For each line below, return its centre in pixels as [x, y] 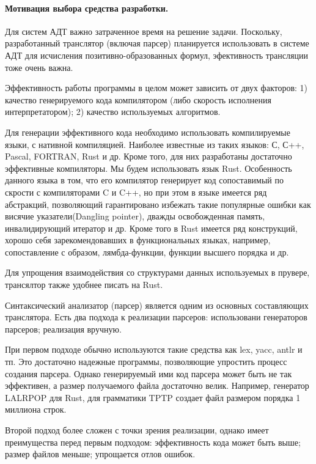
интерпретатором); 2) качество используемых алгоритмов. [113, 112]
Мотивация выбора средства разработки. [87, 8]
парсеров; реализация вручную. [63, 329]
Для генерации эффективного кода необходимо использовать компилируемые [148, 132]
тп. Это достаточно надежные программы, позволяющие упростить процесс [146, 362]
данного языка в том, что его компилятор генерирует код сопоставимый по [145, 180]
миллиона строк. [36, 409]
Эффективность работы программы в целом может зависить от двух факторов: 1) [156, 88]
